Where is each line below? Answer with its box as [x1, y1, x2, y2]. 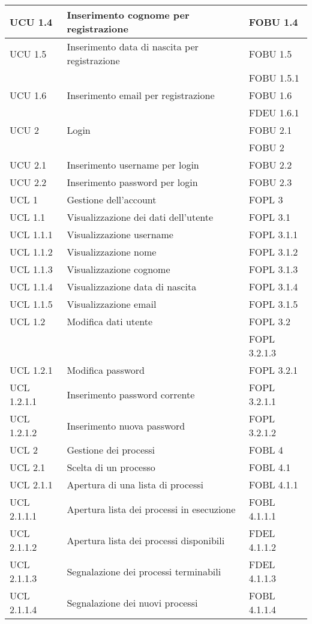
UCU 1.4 [10, 14, 53, 29]
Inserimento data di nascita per [67, 40, 199, 53]
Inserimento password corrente [67, 387, 195, 401]
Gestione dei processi [67, 443, 155, 457]
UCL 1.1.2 [10, 245, 53, 259]
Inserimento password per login [67, 175, 198, 189]
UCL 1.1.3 [10, 262, 53, 276]
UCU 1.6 [10, 88, 47, 102]
